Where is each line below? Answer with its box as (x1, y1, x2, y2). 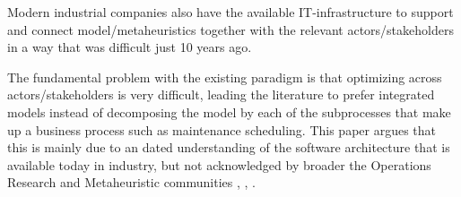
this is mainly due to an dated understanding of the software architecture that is (7, 138, 450, 157)
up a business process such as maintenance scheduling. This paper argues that (7, 120, 437, 139)
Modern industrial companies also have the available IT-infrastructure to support (7, 3, 454, 21)
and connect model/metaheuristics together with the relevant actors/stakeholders (7, 20, 454, 39)
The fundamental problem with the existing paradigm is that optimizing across (7, 67, 442, 86)
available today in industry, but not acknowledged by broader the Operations (7, 155, 431, 174)
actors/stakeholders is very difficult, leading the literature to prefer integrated (7, 85, 435, 104)
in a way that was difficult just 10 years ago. (7, 38, 252, 56)
